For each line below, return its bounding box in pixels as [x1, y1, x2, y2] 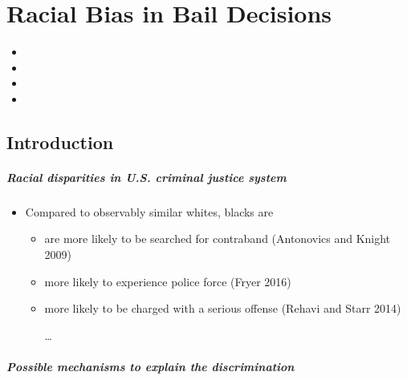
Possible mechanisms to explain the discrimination [6, 358, 295, 374]
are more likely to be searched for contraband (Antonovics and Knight [44, 230, 391, 247]
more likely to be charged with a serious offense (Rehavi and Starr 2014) [44, 300, 401, 317]
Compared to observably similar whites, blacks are [25, 203, 274, 220]
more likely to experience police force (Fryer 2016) [44, 273, 291, 289]
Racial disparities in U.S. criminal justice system [6, 168, 287, 185]
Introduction [6, 129, 114, 154]
